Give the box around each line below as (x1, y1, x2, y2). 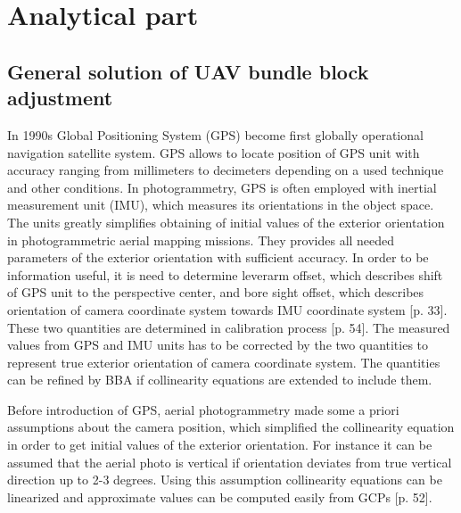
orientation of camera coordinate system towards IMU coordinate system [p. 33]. (7, 300, 448, 319)
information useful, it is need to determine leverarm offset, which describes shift (7, 265, 443, 284)
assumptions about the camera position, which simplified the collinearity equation (7, 418, 455, 436)
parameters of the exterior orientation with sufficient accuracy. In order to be (7, 248, 429, 267)
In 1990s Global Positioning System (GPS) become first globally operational (7, 125, 424, 144)
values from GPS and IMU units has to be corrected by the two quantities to (7, 335, 429, 354)
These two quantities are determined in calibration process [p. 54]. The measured (7, 318, 450, 336)
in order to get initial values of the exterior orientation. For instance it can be (7, 435, 432, 454)
